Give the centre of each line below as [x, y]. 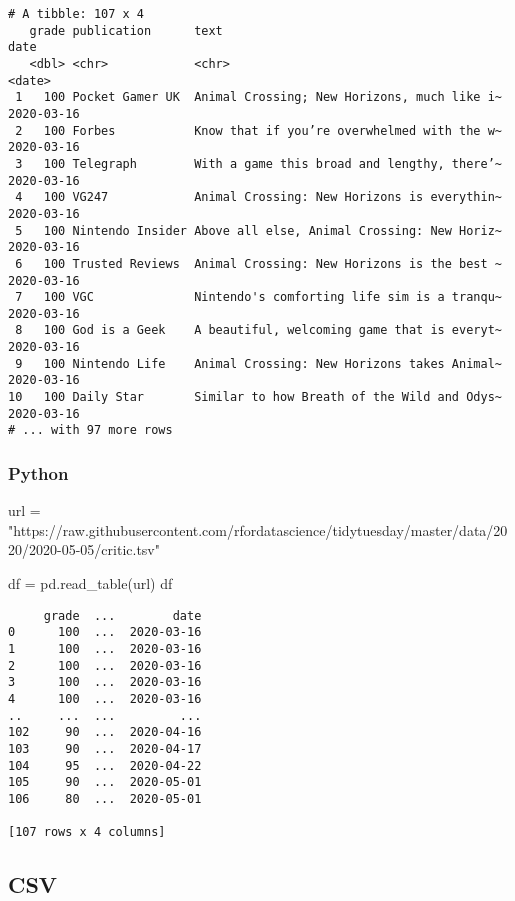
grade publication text [126, 30]
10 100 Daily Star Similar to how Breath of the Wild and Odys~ [255, 397]
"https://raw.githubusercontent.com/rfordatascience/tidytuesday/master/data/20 [258, 529]
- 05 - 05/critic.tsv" [108, 549]
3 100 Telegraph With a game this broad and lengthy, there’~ [258, 163]
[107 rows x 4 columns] [87, 832]
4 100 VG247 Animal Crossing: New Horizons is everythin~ [258, 197]
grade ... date [122, 615]
